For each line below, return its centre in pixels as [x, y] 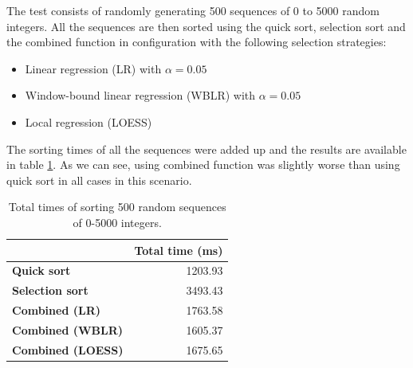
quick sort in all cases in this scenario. [99, 180]
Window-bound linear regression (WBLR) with [140, 95]
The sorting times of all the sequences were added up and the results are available [206, 149]
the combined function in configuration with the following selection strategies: [197, 42]
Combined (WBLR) [68, 329]
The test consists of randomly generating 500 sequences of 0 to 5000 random [193, 10]
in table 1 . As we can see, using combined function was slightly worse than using [203, 164]
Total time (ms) [179, 250]
